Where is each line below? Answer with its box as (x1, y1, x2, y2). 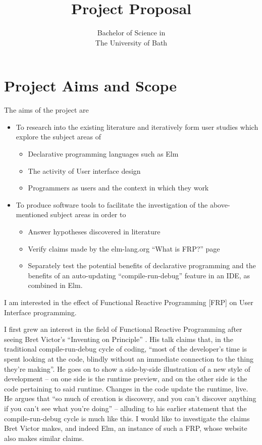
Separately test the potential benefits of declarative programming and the (28, 260, 256, 271)
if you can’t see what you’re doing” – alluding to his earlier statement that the (4, 403, 247, 413)
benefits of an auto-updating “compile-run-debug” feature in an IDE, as (28, 270, 250, 280)
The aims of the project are (4, 105, 89, 115)
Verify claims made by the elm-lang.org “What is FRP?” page (28, 243, 220, 254)
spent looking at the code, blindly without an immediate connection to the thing (4, 353, 254, 364)
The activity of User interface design (28, 165, 141, 176)
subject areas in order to (50, 209, 126, 220)
